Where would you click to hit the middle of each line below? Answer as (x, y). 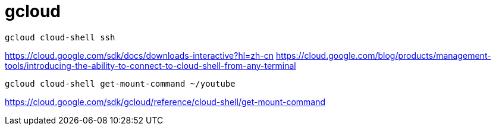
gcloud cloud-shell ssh (60, 37)
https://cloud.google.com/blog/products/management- (384, 55)
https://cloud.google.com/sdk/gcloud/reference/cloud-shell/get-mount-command (165, 102)
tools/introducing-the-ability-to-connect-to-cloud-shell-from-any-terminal (150, 65)
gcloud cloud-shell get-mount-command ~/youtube (120, 83)
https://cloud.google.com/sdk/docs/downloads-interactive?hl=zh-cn (139, 55)
